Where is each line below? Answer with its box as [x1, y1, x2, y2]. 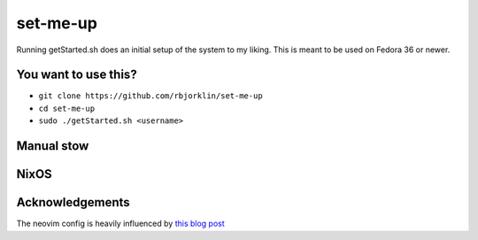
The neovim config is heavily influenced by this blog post [16, 218, 225, 229]
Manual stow [16, 138, 89, 154]
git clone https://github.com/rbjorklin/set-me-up [38, 91, 263, 101]
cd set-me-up [38, 103, 96, 113]
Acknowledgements [16, 195, 130, 210]
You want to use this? [16, 67, 137, 82]
